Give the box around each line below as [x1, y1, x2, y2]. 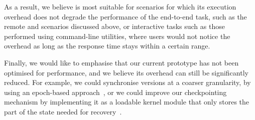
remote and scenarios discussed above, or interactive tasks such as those [4, 21, 225, 31]
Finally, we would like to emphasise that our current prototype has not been [4, 57, 239, 67]
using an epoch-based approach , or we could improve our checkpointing [4, 86, 227, 97]
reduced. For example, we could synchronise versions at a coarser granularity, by [4, 77, 251, 87]
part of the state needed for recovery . [4, 106, 122, 116]
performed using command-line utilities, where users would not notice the [4, 30, 230, 41]
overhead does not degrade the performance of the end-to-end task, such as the [4, 11, 247, 21]
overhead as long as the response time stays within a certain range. [4, 40, 210, 51]
